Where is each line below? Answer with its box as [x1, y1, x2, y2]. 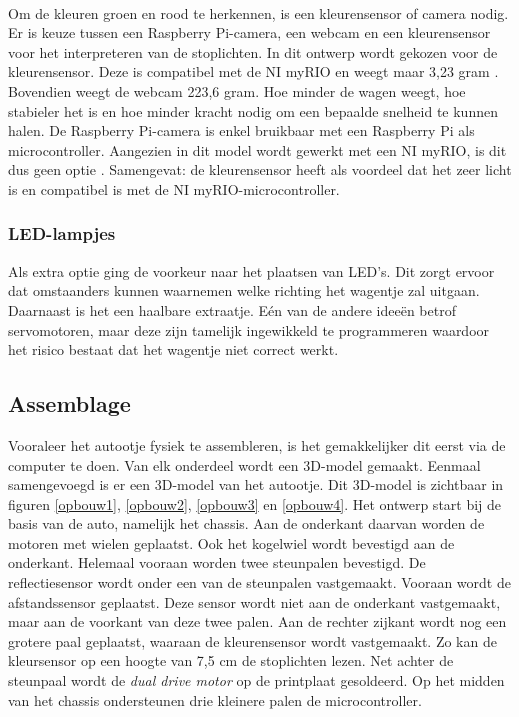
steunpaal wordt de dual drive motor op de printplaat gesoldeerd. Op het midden [8, 670, 505, 691]
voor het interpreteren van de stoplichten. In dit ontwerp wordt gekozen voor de [8, 41, 498, 62]
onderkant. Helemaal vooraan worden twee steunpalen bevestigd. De [8, 552, 426, 573]
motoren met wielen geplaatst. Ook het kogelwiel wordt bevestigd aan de [8, 532, 455, 553]
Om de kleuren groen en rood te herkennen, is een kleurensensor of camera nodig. [8, 2, 509, 23]
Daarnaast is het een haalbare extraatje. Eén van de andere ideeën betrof [8, 299, 456, 320]
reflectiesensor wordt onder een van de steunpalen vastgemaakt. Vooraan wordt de [8, 572, 511, 593]
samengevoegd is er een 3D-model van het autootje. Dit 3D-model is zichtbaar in [8, 474, 504, 495]
